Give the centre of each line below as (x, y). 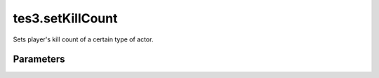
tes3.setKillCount (65, 18)
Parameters (39, 59)
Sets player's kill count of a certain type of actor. (83, 39)
